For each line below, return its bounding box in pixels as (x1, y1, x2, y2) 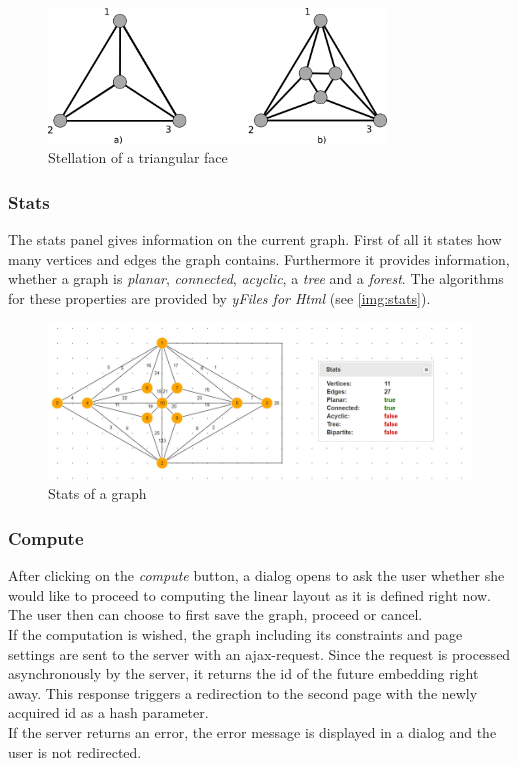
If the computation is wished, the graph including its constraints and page (8, 623, 463, 644)
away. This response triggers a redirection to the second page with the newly (8, 682, 478, 703)
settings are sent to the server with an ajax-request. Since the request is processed (8, 643, 511, 664)
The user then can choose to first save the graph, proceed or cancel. (8, 604, 423, 625)
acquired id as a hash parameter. (8, 702, 209, 723)
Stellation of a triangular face (48, 147, 228, 168)
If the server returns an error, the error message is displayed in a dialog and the (8, 721, 497, 742)
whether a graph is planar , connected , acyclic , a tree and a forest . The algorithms (8, 268, 504, 289)
